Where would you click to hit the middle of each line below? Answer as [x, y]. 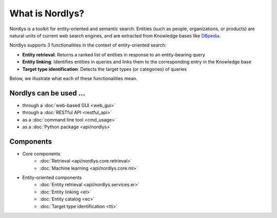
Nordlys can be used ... [47, 93]
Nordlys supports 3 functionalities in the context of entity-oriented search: [88, 45]
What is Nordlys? [47, 13]
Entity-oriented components [52, 177]
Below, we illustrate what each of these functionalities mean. [74, 78]
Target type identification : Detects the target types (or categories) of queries [105, 69]
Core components [41, 153]
